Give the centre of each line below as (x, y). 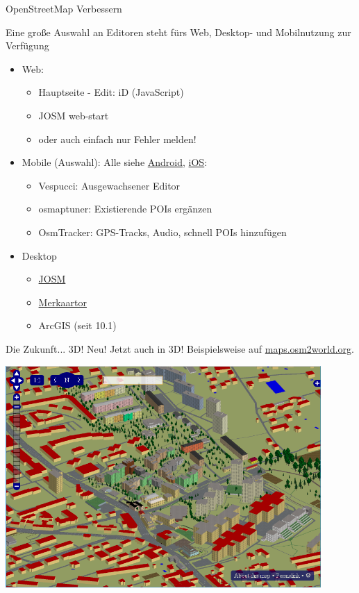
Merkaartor (62, 302)
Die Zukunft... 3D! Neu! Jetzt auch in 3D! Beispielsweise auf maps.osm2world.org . (180, 348)
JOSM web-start (74, 115)
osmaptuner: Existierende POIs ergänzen (125, 209)
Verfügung (27, 45)
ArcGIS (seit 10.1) (77, 325)
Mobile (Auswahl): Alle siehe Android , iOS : (115, 162)
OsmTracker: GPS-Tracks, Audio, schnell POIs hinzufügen (162, 232)
